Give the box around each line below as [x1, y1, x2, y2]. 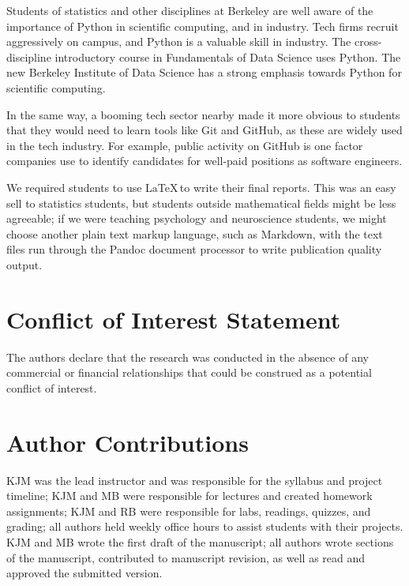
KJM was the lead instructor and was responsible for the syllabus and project [6, 471, 383, 488]
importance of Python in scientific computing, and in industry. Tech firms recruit [6, 17, 399, 34]
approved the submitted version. [6, 565, 163, 581]
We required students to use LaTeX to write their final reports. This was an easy [6, 178, 396, 195]
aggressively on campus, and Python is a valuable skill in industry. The [6, 33, 351, 50]
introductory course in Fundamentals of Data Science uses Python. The [54, 48, 401, 65]
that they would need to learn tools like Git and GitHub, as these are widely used [6, 122, 403, 138]
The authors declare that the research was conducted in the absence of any [6, 348, 369, 365]
